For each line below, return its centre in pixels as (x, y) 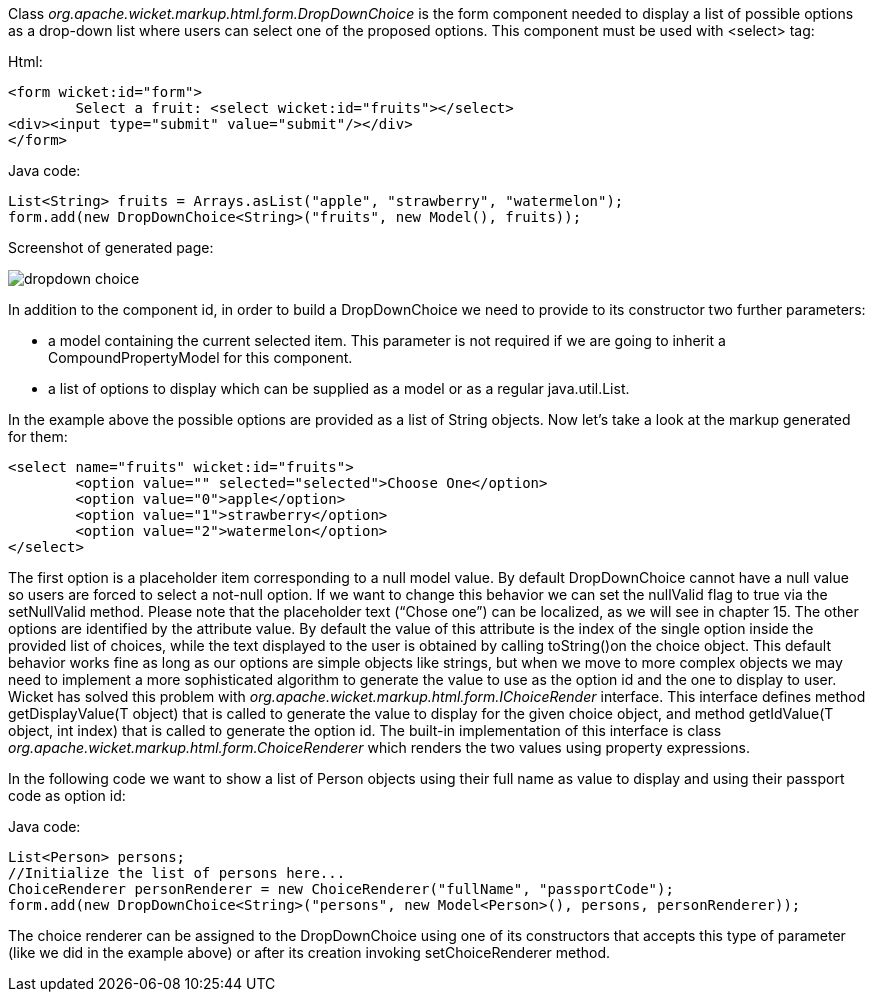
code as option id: (67, 795)
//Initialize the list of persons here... (177, 873)
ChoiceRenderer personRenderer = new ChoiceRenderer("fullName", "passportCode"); (341, 889)
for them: (38, 436)
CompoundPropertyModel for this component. (200, 357)
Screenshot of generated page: (111, 247)
